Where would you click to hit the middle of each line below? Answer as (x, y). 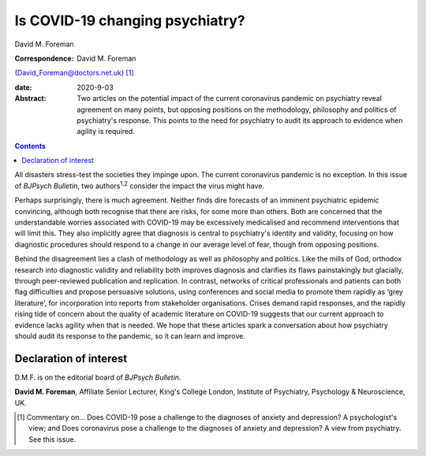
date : (23, 87)
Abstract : (30, 98)
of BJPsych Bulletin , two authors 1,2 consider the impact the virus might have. (139, 185)
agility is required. (106, 132)
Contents (30, 146)
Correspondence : (44, 58)
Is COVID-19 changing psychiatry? (130, 20)
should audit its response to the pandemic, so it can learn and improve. (130, 336)
